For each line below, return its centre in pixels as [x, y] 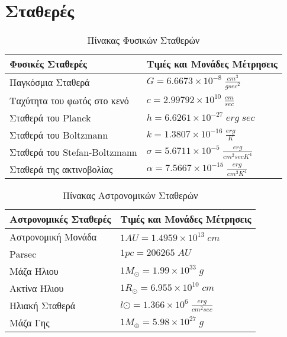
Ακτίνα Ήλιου [37, 288]
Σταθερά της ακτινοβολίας [61, 169]
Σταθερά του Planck [50, 117]
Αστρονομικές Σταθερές [60, 219]
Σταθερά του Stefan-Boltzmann [73, 152]
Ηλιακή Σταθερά [43, 305]
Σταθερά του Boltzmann [59, 134]
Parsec [23, 253]
